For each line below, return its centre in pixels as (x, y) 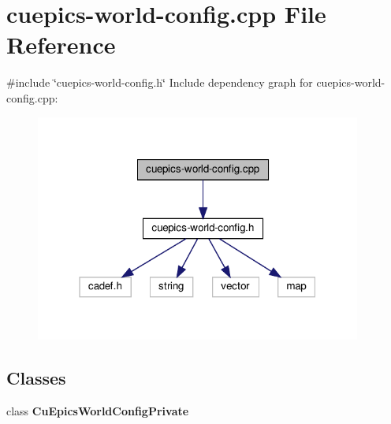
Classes (36, 378)
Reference (61, 45)
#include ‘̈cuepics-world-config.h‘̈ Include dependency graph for (160, 82)
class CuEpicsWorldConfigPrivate (98, 410)
